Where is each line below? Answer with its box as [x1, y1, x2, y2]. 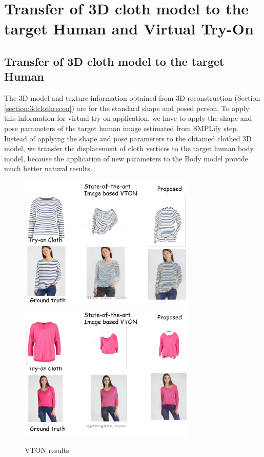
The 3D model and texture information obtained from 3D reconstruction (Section [4, 93, 260, 103]
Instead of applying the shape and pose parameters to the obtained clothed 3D [4, 133, 252, 143]
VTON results [25, 445, 69, 455]
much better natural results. [4, 163, 92, 174]
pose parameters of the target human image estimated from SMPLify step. [4, 122, 239, 133]
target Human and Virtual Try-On [4, 18, 254, 39]
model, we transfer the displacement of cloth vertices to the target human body [4, 143, 254, 154]
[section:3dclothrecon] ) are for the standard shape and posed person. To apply [4, 102, 250, 113]
